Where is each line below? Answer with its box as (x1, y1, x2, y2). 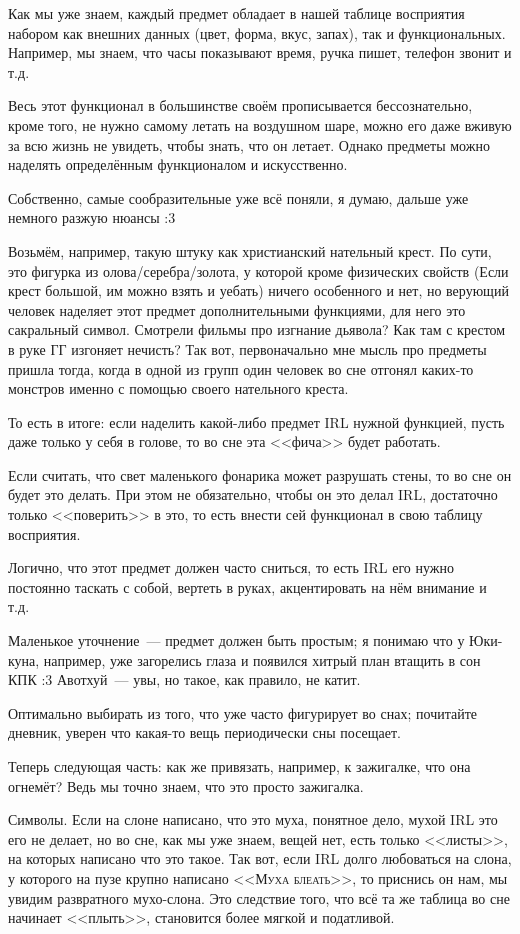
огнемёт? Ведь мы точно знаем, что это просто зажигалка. (8, 775, 364, 796)
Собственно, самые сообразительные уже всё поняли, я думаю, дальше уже (8, 187, 469, 208)
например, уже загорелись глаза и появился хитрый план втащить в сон (43, 649, 481, 670)
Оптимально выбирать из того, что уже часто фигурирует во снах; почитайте (8, 702, 477, 723)
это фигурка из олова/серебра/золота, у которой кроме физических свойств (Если (8, 260, 509, 281)
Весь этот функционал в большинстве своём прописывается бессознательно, (8, 95, 473, 116)
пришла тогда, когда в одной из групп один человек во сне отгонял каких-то (8, 358, 474, 379)
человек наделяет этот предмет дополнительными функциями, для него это (8, 299, 466, 320)
